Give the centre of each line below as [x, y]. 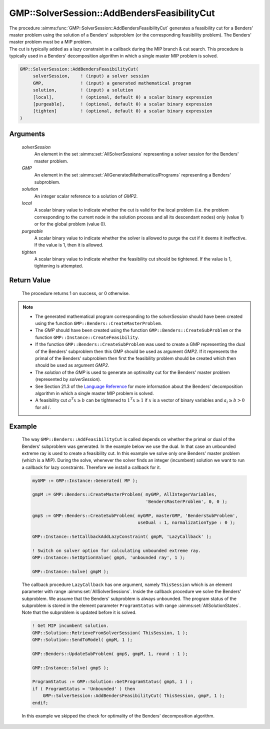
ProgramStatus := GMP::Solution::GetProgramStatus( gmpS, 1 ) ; [113, 682]
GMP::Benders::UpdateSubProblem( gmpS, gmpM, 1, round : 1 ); [110, 653]
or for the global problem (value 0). [70, 224]
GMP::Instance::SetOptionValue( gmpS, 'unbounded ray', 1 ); [109, 557]
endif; [40, 703]
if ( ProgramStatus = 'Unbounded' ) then [84, 688]
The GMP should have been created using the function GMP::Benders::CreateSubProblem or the [138, 330]
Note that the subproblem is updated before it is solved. [79, 612]
